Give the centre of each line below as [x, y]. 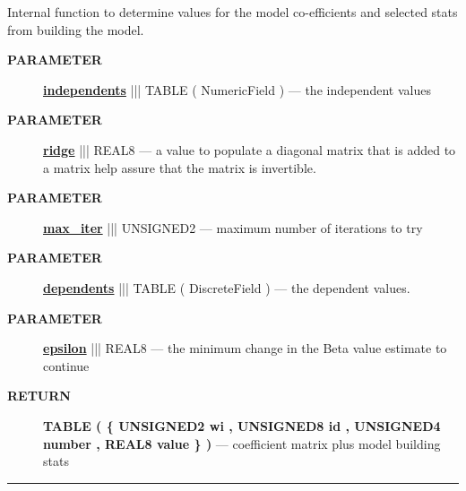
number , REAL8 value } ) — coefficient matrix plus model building [242, 443]
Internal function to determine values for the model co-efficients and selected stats [233, 12]
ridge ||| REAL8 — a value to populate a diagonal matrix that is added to [250, 149]
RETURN [39, 396]
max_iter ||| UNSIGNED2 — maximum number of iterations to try [233, 227]
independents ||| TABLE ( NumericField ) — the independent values [237, 89]
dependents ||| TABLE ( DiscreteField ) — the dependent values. [227, 287]
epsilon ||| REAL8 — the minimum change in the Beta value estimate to [245, 348]
